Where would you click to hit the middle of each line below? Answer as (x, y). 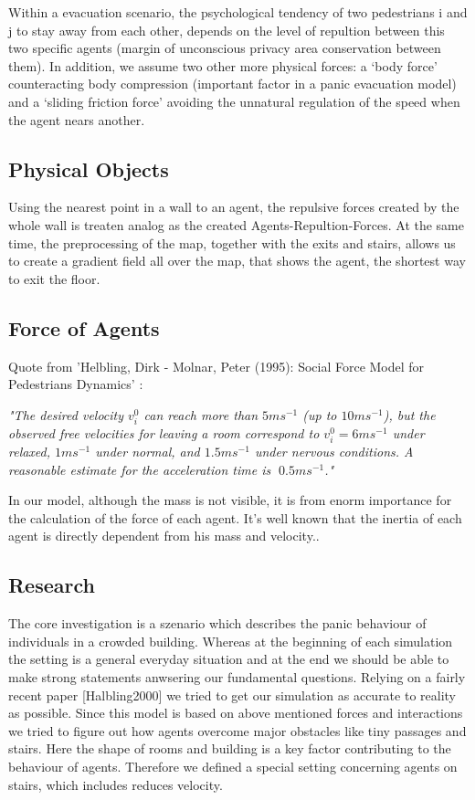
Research (52, 585)
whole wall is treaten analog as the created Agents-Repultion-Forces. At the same (236, 224)
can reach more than (201, 414)
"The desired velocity (66, 414)
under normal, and (148, 452)
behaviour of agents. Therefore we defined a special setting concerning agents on (233, 766)
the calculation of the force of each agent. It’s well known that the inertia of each (235, 517)
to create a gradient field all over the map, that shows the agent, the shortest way (237, 261)
